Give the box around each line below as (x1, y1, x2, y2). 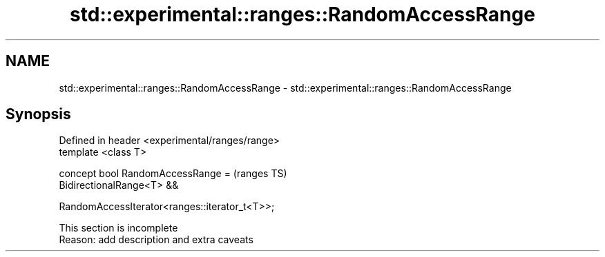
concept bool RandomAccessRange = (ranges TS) (59, 167, 287, 180)
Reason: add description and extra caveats (59, 234, 253, 246)
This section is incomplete (59, 222, 178, 234)
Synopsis (6, 105, 71, 123)
